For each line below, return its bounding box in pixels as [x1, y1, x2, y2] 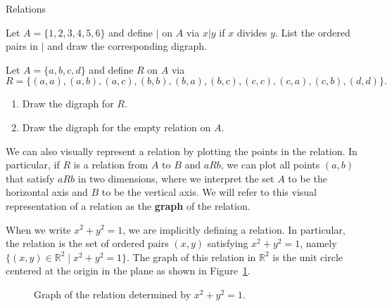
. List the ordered [274, 25, 350, 39]
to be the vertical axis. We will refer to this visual [101, 185, 317, 199]
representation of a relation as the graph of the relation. [6, 198, 251, 213]
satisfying [207, 236, 248, 251]
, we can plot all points [220, 157, 320, 172]
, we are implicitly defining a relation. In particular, [122, 222, 346, 237]
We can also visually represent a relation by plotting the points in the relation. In [6, 143, 358, 158]
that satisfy [6, 171, 55, 185]
